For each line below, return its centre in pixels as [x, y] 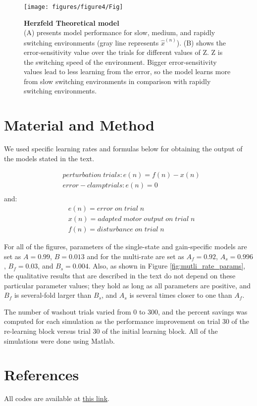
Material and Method [79, 125]
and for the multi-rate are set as [135, 256]
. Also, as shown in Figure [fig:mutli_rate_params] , [167, 266]
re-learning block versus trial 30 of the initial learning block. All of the [111, 331]
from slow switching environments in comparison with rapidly [117, 81]
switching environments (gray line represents [91, 42]
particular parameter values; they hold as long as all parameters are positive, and [128, 285]
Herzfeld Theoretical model [72, 23]
